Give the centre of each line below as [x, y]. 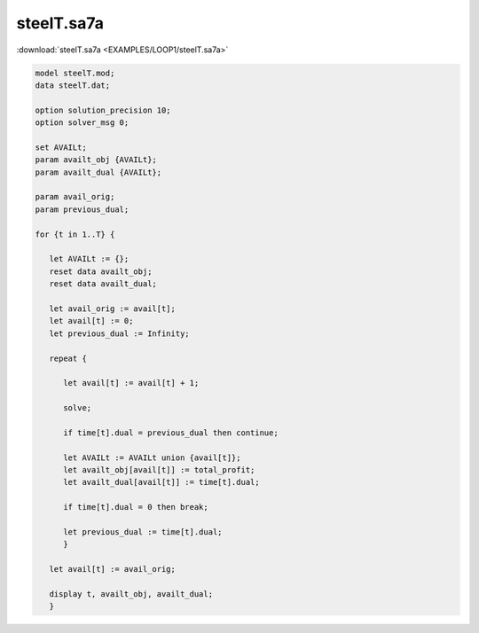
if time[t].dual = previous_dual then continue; [171, 433]
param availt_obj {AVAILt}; [96, 160]
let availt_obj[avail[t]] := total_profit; [159, 470]
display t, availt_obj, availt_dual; [131, 594]
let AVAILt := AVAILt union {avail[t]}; [152, 457]
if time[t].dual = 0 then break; [136, 507]
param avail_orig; [75, 197]
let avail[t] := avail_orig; [113, 569]
